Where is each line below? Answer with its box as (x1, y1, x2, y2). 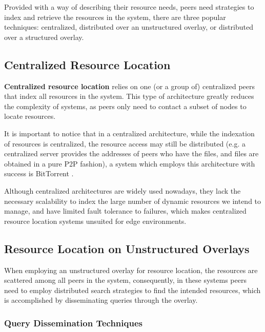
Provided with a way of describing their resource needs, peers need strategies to (4, 2, 254, 12)
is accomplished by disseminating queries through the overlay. (4, 295, 198, 305)
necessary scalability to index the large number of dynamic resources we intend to (4, 195, 261, 206)
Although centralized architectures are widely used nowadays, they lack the (4, 185, 241, 196)
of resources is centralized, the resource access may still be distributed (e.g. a (4, 138, 246, 149)
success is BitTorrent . (4, 168, 74, 179)
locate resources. (4, 111, 56, 121)
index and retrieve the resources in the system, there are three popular (4, 11, 226, 22)
